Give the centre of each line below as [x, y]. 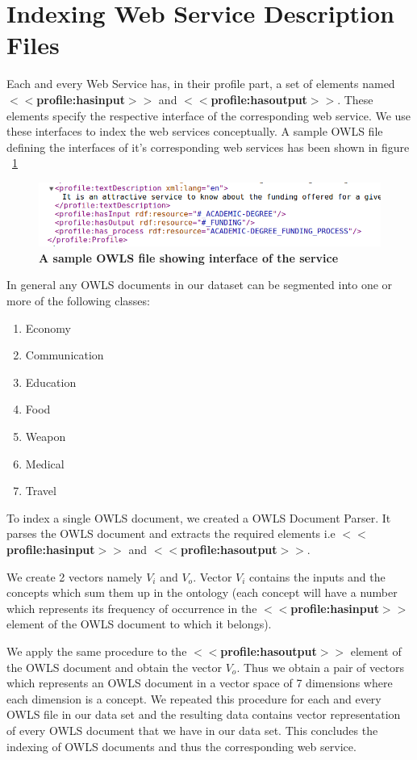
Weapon [46, 437]
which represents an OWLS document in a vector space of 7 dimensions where [200, 683]
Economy [48, 328]
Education [51, 382]
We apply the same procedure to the [97, 651]
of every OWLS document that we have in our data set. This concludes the [192, 730]
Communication [65, 355]
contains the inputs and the [317, 576]
